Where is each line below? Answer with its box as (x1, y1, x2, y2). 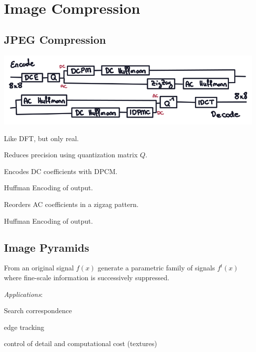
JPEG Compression (4, 31, 106, 47)
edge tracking (4, 322, 44, 332)
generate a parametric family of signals (97, 263, 215, 273)
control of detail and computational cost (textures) (4, 338, 157, 349)
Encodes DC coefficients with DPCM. (4, 166, 118, 176)
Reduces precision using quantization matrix (4, 149, 138, 160)
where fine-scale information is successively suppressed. (4, 272, 169, 282)
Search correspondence (4, 305, 72, 316)
